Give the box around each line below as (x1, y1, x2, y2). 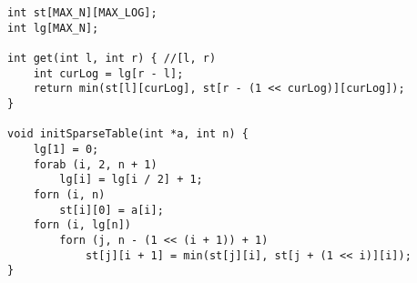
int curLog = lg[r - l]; (33, 66, 184, 80)
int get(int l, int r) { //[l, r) (7, 51, 217, 65)
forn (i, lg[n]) (33, 218, 132, 232)
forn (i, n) (33, 187, 106, 201)
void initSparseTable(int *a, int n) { (7, 127, 249, 141)
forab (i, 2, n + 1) (33, 157, 158, 171)
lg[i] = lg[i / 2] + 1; (59, 173, 203, 187)
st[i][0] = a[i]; (59, 203, 164, 217)
